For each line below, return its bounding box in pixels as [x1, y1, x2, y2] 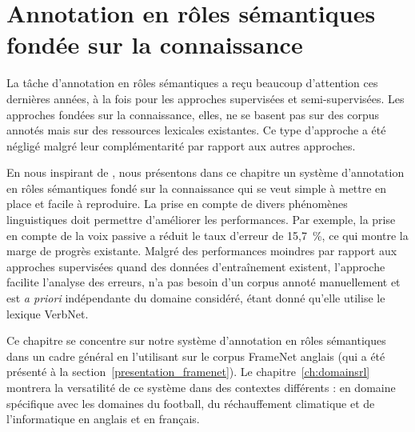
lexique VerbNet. [6, 305, 89, 322]
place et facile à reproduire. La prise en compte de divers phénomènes [6, 195, 348, 212]
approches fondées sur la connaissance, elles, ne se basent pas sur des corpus [6, 106, 380, 122]
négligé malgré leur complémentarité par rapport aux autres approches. [6, 137, 356, 154]
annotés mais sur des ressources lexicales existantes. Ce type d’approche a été [6, 122, 386, 138]
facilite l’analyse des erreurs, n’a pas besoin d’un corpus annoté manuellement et [6, 274, 401, 290]
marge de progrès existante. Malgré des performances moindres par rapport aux [6, 242, 397, 259]
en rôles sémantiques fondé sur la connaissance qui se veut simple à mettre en [6, 179, 387, 196]
